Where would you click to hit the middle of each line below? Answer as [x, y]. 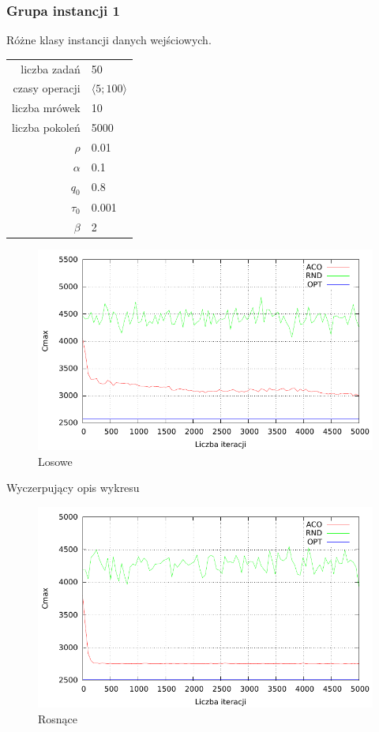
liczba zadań [51, 68]
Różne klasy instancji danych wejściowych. [109, 40]
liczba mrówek [46, 108]
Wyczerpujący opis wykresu [73, 488]
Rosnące [58, 718]
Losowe [55, 461]
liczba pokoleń [46, 128]
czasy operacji [47, 88]
